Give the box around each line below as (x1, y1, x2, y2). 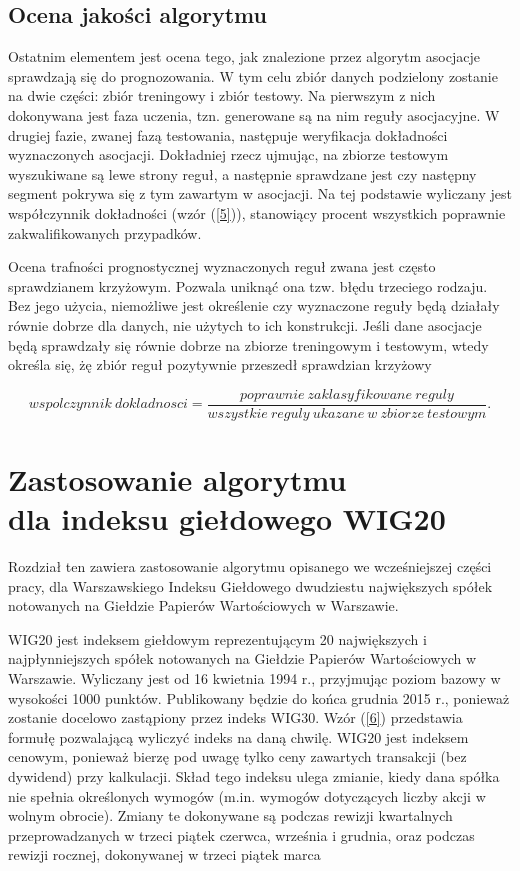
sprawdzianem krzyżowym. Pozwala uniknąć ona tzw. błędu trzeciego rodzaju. (8, 275, 488, 296)
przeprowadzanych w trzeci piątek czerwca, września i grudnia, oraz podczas (8, 824, 475, 845)
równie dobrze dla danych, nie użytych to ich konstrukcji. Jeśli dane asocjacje (8, 314, 482, 335)
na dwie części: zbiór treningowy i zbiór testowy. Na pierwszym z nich (8, 85, 436, 106)
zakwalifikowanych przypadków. (8, 222, 202, 243)
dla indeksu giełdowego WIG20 (8, 498, 446, 539)
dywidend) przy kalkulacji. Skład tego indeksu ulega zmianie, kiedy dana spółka (8, 766, 500, 787)
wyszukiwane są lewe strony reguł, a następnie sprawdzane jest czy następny (8, 163, 477, 184)
